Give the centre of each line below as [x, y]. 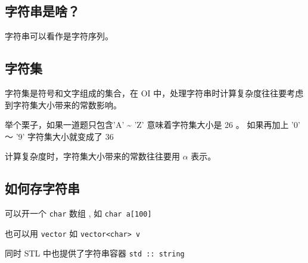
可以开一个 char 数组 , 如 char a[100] [78, 213]
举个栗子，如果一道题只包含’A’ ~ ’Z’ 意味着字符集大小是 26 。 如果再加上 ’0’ [153, 125]
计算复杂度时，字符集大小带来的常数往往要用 [92, 156]
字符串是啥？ [42, 11]
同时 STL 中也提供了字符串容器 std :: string [95, 253]
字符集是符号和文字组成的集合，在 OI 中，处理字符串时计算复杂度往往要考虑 [154, 93]
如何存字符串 [42, 188]
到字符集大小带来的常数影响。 [63, 104]
